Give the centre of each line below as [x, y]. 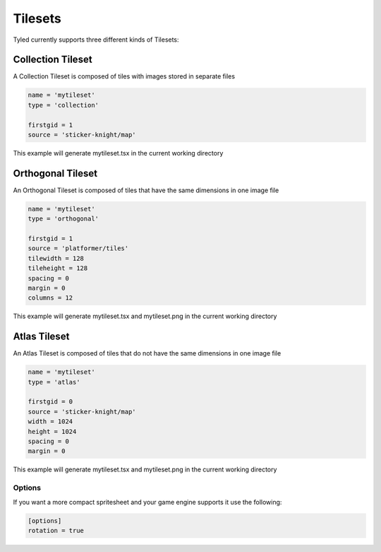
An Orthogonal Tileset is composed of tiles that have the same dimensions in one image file [146, 190]
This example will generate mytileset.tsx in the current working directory [118, 153]
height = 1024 [52, 431]
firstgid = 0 [50, 402]
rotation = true [56, 530]
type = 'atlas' [54, 382]
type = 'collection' [63, 105]
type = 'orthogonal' [63, 219]
